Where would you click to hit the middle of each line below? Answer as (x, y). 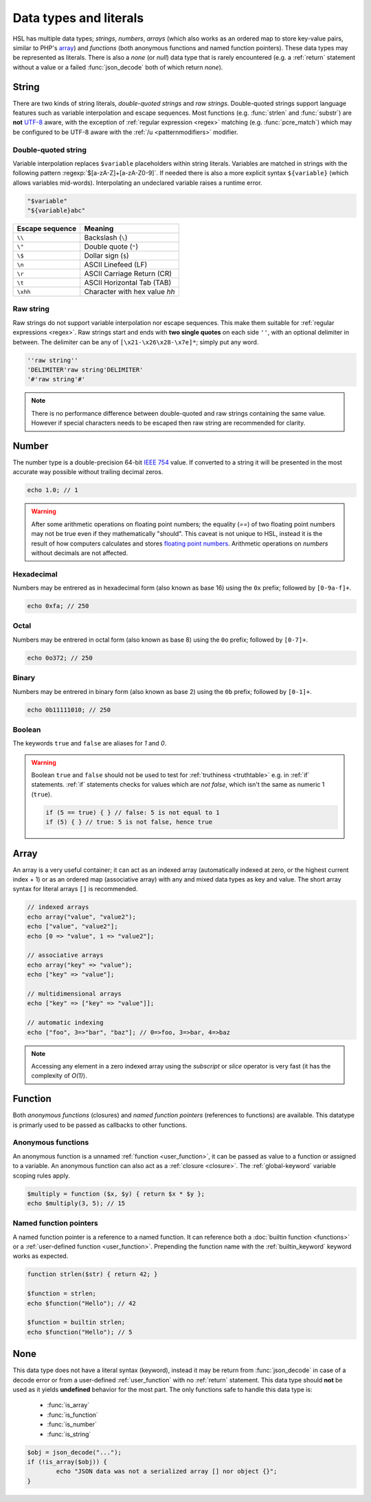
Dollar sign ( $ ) (107, 256)
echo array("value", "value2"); (82, 917)
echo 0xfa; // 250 (58, 606)
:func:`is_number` (72, 1424)
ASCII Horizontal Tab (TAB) (128, 283)
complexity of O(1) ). (59, 1076)
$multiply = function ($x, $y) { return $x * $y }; (116, 1193)
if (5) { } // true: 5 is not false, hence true (129, 822)
